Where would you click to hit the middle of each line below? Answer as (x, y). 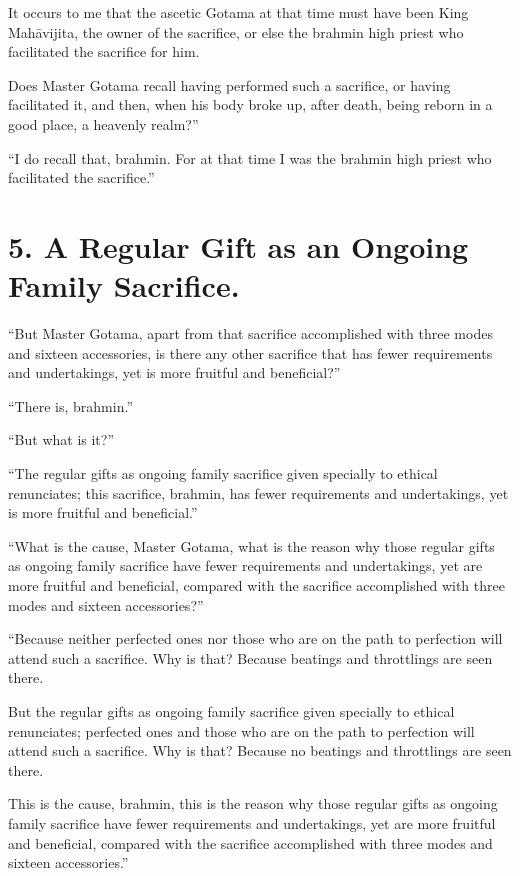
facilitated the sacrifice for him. (104, 51)
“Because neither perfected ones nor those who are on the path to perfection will (255, 638)
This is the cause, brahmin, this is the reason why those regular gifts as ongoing (253, 803)
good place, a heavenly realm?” (103, 123)
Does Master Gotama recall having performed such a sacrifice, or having (229, 84)
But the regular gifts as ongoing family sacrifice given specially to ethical (231, 710)
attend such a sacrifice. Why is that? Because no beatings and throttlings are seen (260, 750)
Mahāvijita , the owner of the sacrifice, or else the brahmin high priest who (236, 31)
